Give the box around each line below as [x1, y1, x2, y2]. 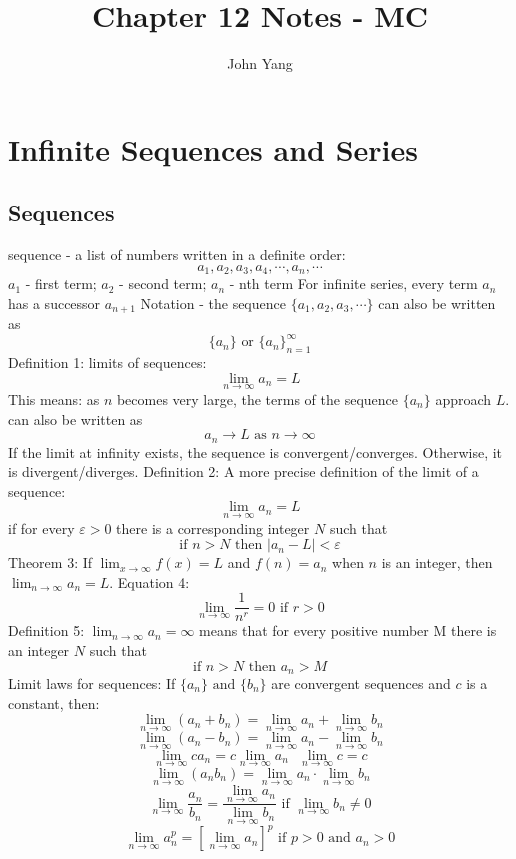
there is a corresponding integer [116, 517, 310, 538]
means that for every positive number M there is [199, 620, 497, 641]
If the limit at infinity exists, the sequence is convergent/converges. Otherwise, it [8, 441, 503, 462]
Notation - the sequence [140, 292, 286, 313]
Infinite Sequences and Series [8, 128, 418, 169]
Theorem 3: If [8, 552, 93, 573]
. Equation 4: [109, 571, 190, 592]
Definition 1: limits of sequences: [8, 352, 207, 373]
